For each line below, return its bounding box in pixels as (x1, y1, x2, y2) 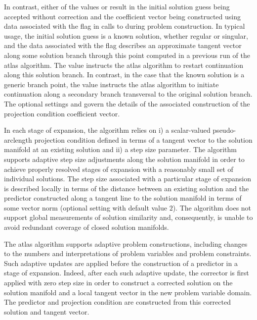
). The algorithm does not (172, 202, 252, 213)
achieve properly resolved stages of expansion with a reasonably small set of (4, 163, 233, 174)
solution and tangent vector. (4, 306, 89, 317)
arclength (4, 134, 32, 145)
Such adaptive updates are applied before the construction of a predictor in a (4, 258, 238, 268)
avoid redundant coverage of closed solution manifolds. (4, 222, 169, 232)
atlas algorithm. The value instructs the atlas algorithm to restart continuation (4, 59, 243, 70)
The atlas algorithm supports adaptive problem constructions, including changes (4, 238, 248, 249)
